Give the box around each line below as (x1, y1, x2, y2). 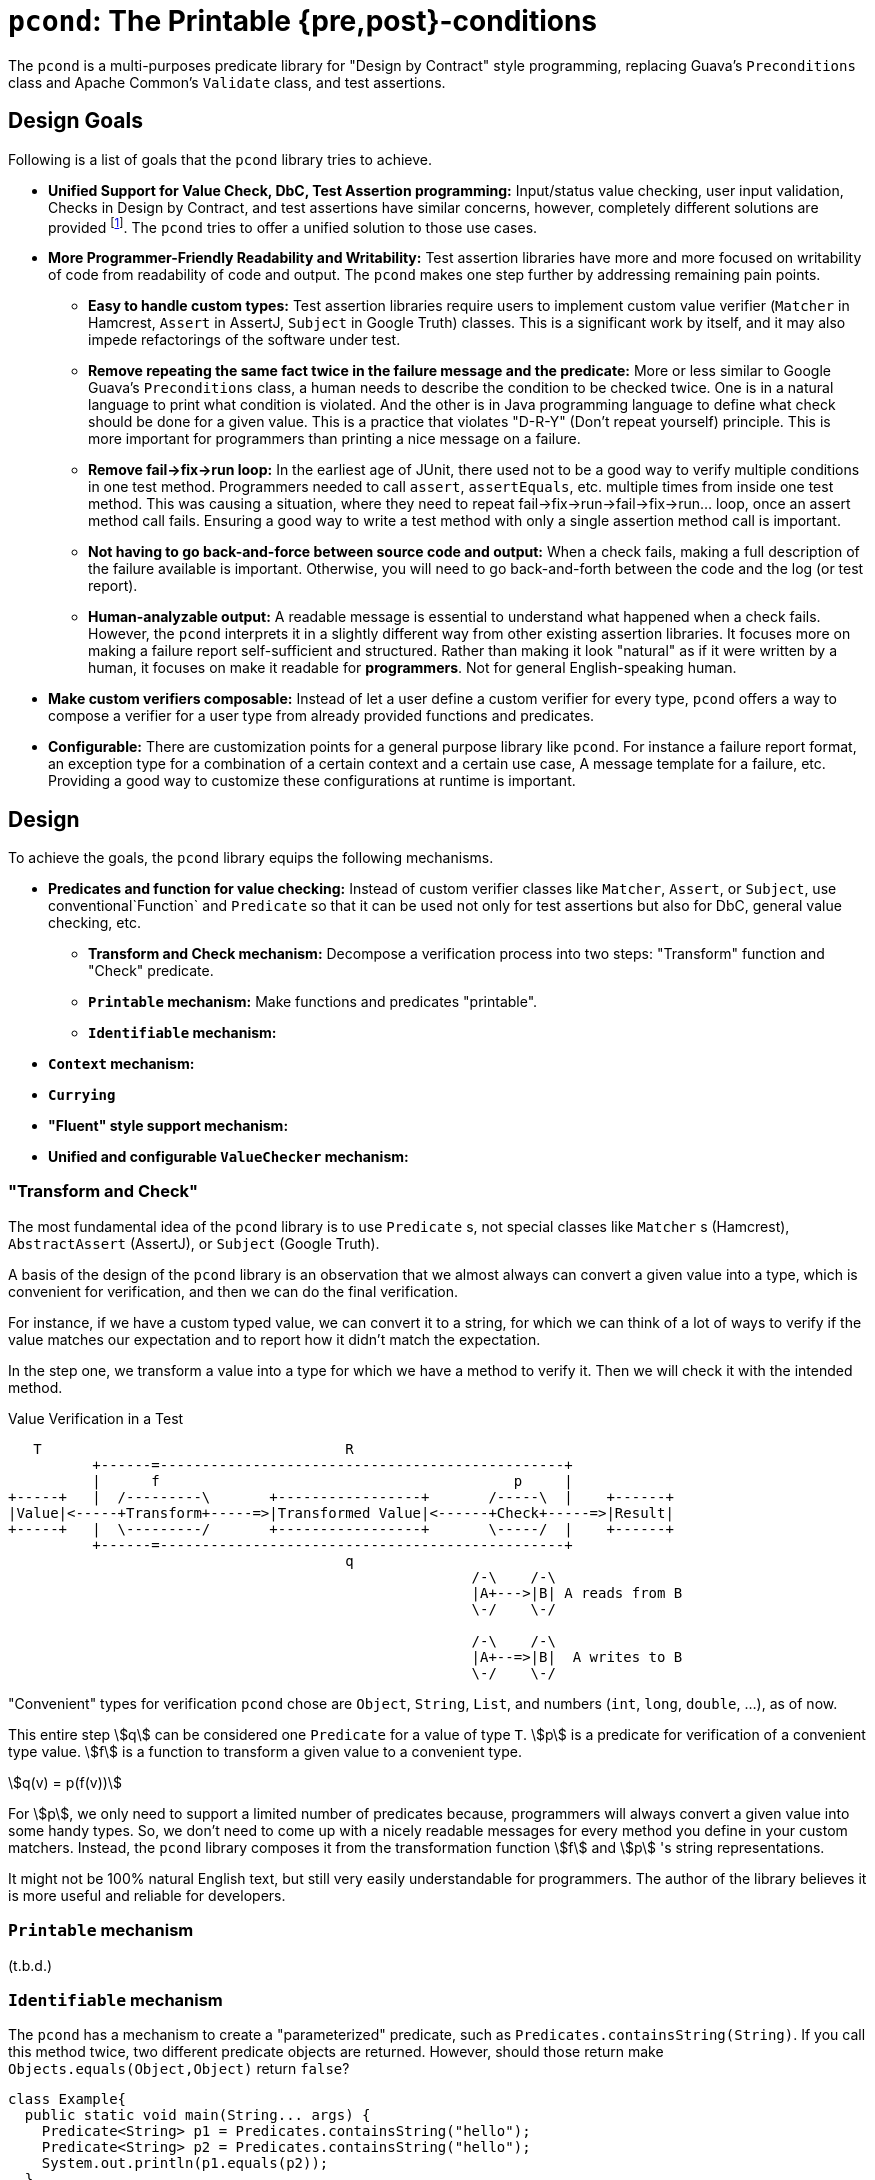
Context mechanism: (48, 1055, 195, 1073)
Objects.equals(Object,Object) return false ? (8, 2060, 350, 2078)
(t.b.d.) (8, 1956, 53, 1974)
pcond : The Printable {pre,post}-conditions (8, 4, 598, 38)
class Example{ (8, 2091, 127, 2108)
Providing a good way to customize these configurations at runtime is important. (48, 772, 576, 790)
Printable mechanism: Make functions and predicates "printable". (88, 993, 538, 1011)
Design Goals (8, 108, 143, 134)
